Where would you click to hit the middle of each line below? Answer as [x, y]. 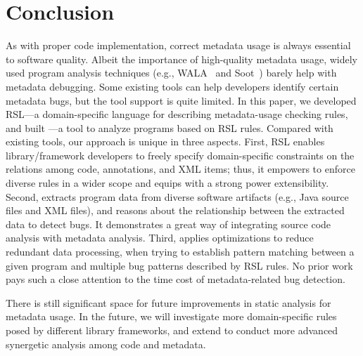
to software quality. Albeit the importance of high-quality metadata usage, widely [181, 59]
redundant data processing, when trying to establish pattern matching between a [180, 252]
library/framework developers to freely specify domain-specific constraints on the [180, 155]
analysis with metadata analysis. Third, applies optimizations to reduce [160, 238]
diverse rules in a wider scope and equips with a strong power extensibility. [167, 183]
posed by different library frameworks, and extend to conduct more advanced [172, 330]
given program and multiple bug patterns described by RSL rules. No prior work [179, 265]
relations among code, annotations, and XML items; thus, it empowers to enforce [180, 169]
